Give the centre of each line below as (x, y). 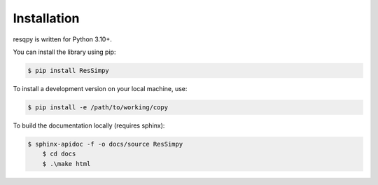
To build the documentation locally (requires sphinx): (89, 125)
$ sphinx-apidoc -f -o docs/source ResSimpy (105, 144)
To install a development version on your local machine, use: (100, 88)
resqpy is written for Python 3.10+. (62, 39)
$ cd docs (59, 154)
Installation (46, 18)
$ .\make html (66, 164)
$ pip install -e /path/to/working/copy (98, 107)
